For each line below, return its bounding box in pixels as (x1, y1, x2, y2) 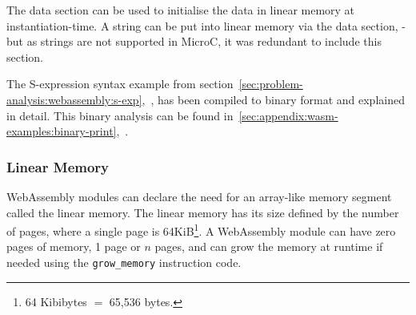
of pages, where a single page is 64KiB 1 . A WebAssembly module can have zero (6, 220, 396, 239)
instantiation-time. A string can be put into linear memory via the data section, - (6, 17, 406, 34)
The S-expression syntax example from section (6, 75, 234, 92)
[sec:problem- (238, 75, 303, 92)
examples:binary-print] (6, 123, 117, 139)
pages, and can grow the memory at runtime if (154, 238, 383, 255)
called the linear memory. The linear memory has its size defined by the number (6, 204, 399, 220)
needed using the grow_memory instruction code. (6, 254, 242, 270)
